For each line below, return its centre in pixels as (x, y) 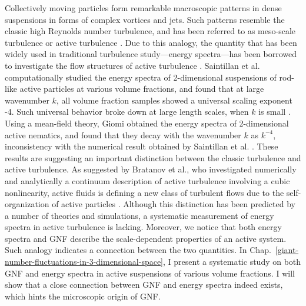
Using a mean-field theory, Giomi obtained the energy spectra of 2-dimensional (147, 123)
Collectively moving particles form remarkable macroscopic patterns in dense (143, 8)
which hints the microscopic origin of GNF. (83, 296)
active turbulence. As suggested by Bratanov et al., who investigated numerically (151, 169)
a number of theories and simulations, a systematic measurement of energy (139, 215)
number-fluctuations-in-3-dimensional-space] (84, 262)
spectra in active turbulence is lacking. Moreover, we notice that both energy (143, 227)
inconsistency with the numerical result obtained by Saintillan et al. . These (142, 146)
